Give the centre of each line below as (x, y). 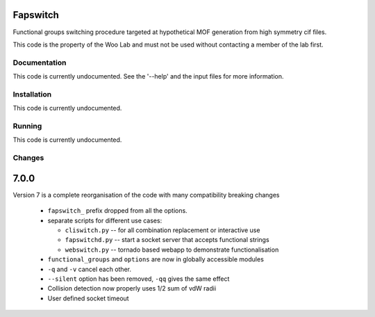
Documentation (40, 63)
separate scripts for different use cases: (105, 220)
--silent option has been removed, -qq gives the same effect (139, 279)
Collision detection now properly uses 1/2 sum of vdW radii (132, 288)
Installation (32, 94)
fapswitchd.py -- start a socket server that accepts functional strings (167, 240)
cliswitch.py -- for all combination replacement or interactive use (162, 230)
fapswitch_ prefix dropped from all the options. (117, 211)
